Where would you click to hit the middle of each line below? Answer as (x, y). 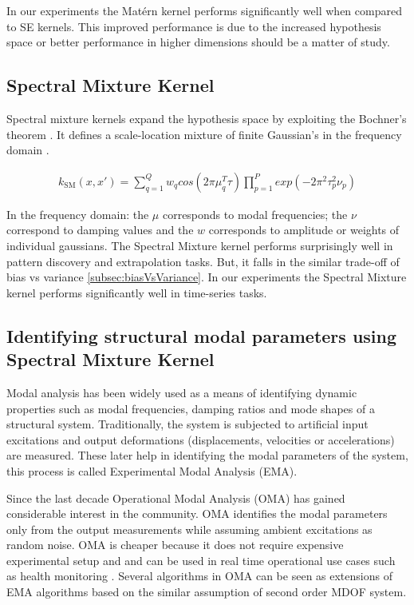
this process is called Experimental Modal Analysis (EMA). (152, 470)
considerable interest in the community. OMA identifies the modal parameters (197, 513)
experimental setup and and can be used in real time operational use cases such (201, 560)
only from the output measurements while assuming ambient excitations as (189, 529)
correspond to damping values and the (100, 230)
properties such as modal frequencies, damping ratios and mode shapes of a (191, 408)
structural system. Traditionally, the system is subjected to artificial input (187, 424)
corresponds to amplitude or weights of (304, 230)
